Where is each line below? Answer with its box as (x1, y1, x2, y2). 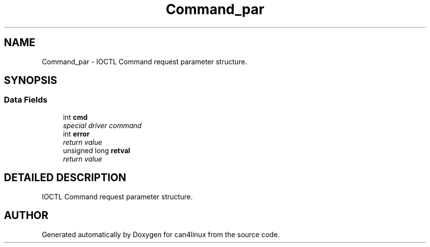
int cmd (63, 112, 88, 121)
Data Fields (4, 95, 48, 105)
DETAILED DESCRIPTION (4, 171, 127, 184)
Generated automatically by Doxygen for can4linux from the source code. (42, 230, 280, 239)
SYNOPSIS (4, 74, 57, 87)
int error (63, 129, 90, 138)
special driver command (63, 121, 142, 130)
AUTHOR (4, 209, 49, 222)
